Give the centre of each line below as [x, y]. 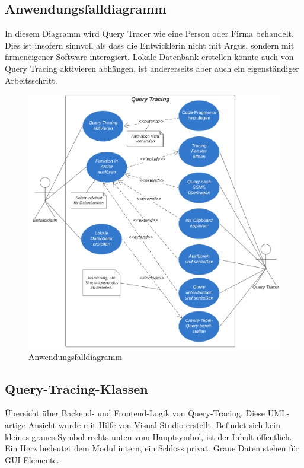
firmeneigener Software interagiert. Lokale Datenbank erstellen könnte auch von [149, 57]
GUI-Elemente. [32, 459]
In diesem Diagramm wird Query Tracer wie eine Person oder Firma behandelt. [149, 34]
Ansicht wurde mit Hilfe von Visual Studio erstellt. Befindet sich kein [154, 425]
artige [15, 425]
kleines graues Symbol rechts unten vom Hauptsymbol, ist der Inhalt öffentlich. [148, 436]
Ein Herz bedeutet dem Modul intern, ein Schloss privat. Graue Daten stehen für [152, 448]
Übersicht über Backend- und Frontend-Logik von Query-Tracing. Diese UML [146, 413]
